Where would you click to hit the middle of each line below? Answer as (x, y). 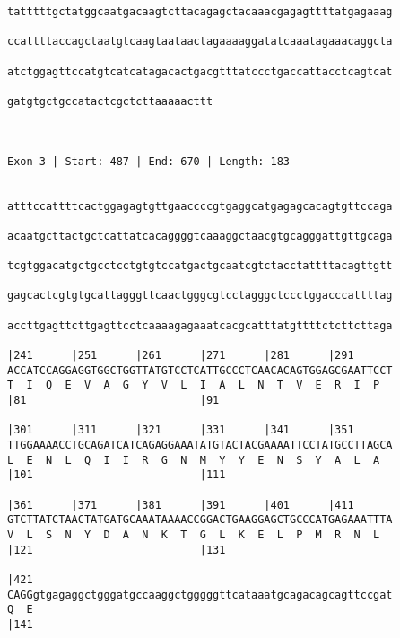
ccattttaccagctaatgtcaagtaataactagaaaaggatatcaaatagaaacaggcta (200, 42)
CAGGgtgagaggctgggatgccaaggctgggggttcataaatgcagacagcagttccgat (200, 594)
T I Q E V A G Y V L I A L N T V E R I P (194, 385)
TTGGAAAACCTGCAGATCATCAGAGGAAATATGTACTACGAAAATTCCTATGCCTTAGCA (200, 446)
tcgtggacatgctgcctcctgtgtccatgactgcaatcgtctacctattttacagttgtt (200, 266)
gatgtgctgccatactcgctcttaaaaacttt (110, 101)
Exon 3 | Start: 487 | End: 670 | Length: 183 (148, 161)
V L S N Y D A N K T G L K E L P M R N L (194, 534)
